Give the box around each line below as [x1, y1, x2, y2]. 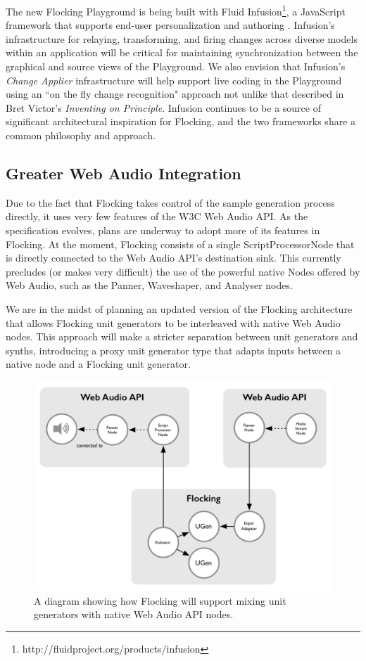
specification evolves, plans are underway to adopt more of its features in [6, 222, 320, 237]
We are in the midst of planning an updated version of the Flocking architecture [6, 301, 353, 316]
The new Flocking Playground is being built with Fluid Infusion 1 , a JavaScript [6, 2, 346, 18]
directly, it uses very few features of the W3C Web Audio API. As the [6, 209, 308, 224]
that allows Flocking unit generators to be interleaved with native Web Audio [6, 315, 341, 330]
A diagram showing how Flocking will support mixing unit [34, 593, 286, 608]
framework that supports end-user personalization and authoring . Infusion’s [6, 18, 335, 32]
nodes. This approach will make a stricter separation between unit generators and [6, 329, 358, 344]
